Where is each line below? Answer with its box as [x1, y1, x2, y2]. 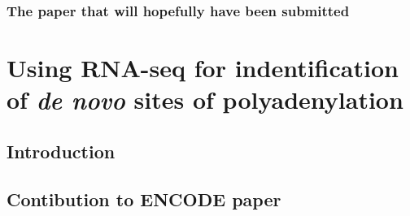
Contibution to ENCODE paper [7, 186, 281, 211]
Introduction [7, 138, 116, 163]
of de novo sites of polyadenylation [7, 83, 403, 117]
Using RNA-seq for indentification [7, 51, 399, 84]
